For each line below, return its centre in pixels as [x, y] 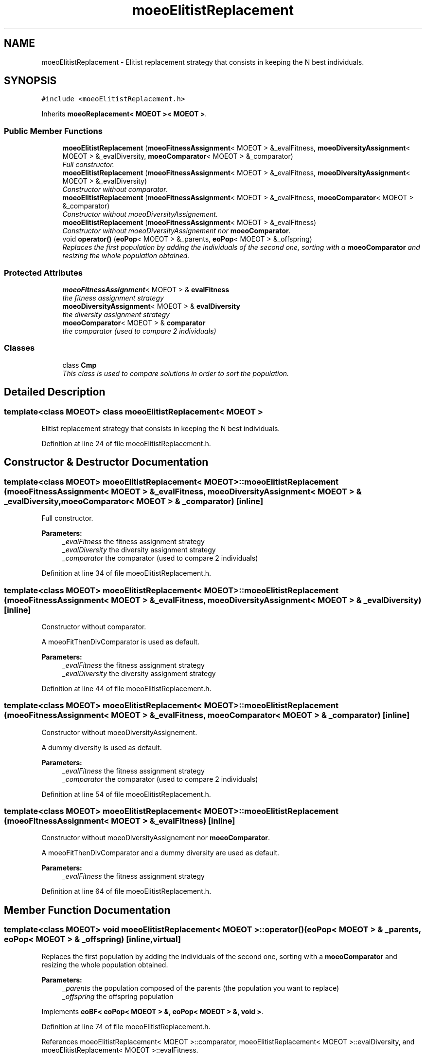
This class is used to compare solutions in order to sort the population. [176, 373]
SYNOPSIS [30, 81]
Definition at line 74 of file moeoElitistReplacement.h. [126, 1026]
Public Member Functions [53, 131]
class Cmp [80, 365]
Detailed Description [55, 392]
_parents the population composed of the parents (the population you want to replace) [201, 988]
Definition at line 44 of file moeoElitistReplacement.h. [126, 688]
